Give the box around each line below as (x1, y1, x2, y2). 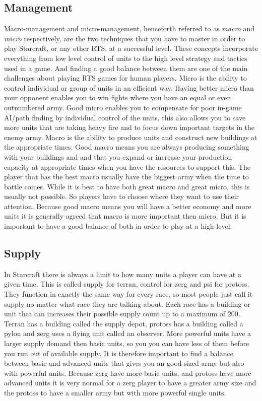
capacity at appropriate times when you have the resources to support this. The (4, 161, 251, 172)
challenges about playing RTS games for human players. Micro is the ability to (4, 73, 247, 83)
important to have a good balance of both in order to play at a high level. (4, 221, 232, 231)
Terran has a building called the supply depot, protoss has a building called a (4, 318, 243, 328)
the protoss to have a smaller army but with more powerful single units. (4, 387, 226, 397)
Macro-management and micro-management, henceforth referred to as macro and (4, 23, 254, 34)
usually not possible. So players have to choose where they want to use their (4, 191, 239, 202)
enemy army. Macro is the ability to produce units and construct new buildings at (4, 131, 257, 142)
